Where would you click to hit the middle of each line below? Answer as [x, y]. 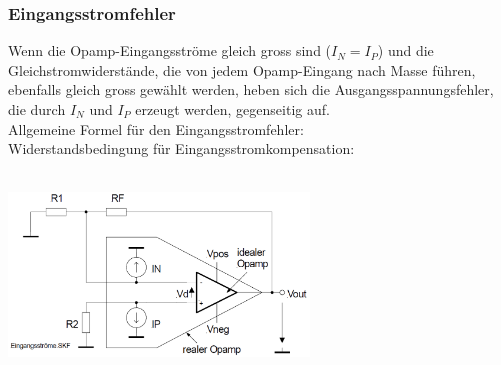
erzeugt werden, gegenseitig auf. [232, 109]
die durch [37, 109]
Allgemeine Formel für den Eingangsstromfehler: [156, 128]
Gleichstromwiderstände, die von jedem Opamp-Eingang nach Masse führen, [242, 69]
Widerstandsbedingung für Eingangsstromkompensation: [181, 148]
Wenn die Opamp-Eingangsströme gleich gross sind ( [170, 50]
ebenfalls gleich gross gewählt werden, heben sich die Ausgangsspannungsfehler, [251, 89]
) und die [405, 50]
